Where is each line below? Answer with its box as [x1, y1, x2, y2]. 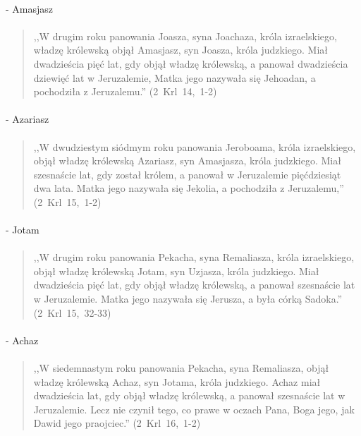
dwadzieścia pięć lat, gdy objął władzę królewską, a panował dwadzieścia [33, 56, 348, 71]
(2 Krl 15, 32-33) [33, 305, 111, 320]
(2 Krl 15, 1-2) [33, 194, 102, 209]
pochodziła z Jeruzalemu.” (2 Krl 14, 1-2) [33, 84, 217, 99]
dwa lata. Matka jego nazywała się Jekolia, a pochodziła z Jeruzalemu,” [33, 181, 344, 195]
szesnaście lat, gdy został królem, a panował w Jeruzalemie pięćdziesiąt [33, 166, 341, 181]
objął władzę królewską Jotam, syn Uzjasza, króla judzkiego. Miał [33, 263, 319, 278]
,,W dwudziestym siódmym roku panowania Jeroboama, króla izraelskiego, [33, 139, 356, 154]
